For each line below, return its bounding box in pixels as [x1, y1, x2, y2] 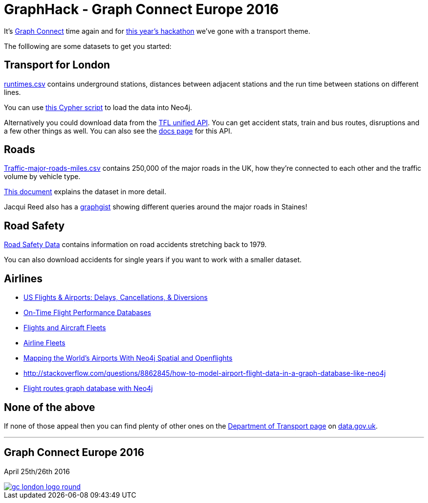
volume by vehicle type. [4, 172, 81, 181]
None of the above [4, 401, 95, 413]
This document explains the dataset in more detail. [4, 187, 167, 196]
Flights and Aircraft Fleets [23, 323, 106, 332]
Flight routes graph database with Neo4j [23, 384, 153, 393]
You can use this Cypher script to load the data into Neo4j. [4, 103, 193, 112]
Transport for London [4, 59, 110, 71]
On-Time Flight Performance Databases [23, 308, 151, 317]
